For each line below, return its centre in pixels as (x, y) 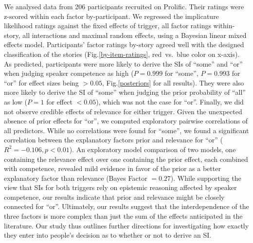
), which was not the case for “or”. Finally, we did (170, 101)
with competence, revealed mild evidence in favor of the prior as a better (112, 168)
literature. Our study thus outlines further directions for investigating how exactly (126, 225)
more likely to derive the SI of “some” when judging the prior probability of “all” (125, 92)
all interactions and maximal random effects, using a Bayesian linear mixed (135, 35)
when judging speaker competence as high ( (69, 73)
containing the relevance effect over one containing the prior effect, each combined (126, 159)
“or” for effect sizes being (41, 82)
